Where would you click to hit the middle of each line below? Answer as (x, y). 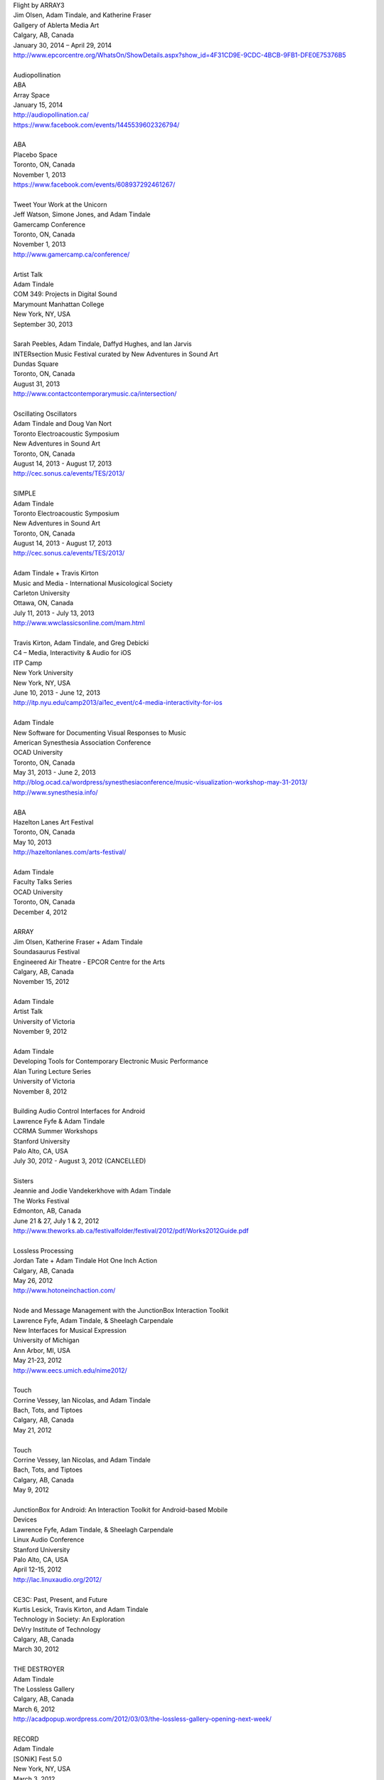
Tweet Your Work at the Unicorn (60, 204)
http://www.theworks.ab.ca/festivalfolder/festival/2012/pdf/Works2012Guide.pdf (131, 1231)
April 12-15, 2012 (37, 1569)
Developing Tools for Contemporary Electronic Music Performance (111, 1062)
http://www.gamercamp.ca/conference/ (71, 254)
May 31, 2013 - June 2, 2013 (54, 773)
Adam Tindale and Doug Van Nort (62, 424)
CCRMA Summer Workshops (55, 1131)
